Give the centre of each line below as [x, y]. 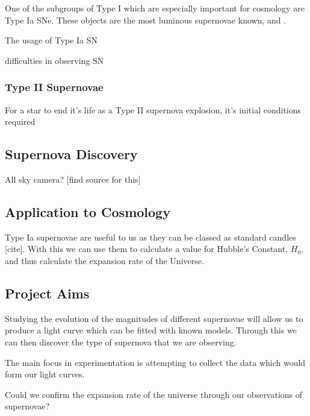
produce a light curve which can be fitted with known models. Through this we [151, 330]
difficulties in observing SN [54, 60]
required [20, 121]
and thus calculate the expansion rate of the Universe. [104, 260]
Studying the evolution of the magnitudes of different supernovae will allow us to [154, 318]
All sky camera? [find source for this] [73, 179]
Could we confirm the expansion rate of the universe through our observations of [154, 394]
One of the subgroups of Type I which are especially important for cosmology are [155, 8]
